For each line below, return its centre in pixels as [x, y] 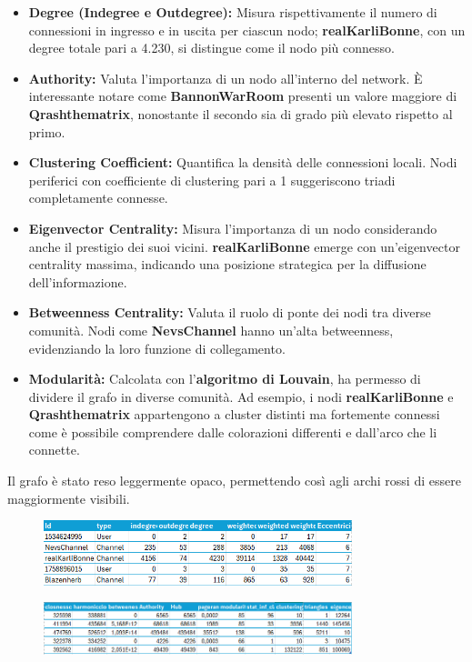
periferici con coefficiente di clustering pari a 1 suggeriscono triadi [212, 180]
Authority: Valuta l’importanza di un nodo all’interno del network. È [226, 78]
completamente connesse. [98, 198]
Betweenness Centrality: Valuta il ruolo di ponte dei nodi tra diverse [230, 312]
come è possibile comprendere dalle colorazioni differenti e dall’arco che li [233, 431]
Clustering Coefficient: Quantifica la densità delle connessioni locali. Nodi [243, 162]
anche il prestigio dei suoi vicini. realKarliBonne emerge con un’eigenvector [244, 246]
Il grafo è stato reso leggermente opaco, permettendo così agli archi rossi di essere [234, 481]
